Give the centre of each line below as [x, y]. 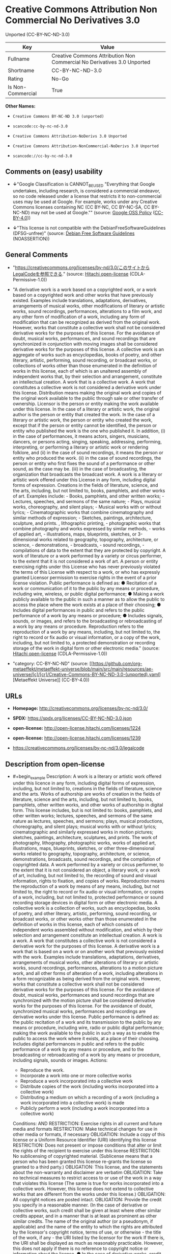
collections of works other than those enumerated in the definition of [85, 366]
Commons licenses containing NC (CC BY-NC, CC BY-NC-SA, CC [81, 207]
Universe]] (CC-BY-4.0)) [64, 680]
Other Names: [20, 106]
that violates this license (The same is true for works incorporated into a [88, 1183]
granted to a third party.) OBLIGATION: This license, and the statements [88, 1167]
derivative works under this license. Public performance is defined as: [86, 1017]
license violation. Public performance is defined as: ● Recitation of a [84, 583]
